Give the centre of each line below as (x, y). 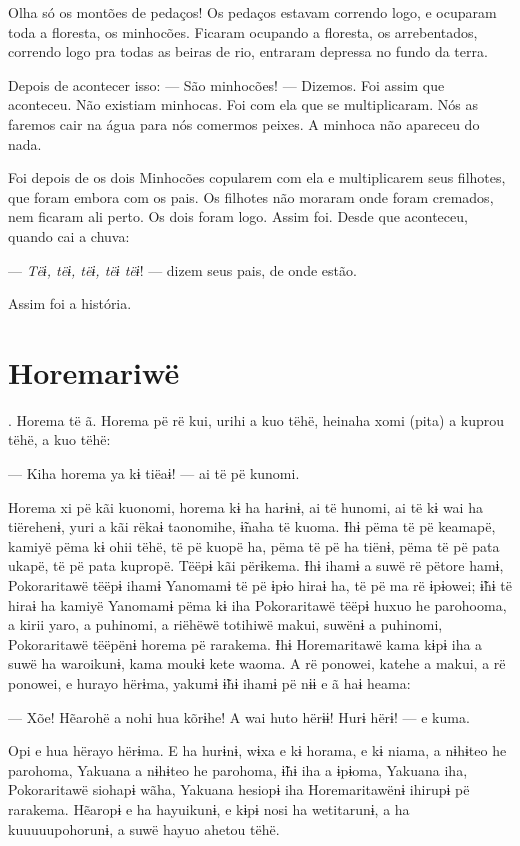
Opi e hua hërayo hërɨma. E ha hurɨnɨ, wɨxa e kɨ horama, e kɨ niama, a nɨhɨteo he (257, 750)
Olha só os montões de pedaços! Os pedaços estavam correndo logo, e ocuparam (252, 12)
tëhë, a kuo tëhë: (59, 439)
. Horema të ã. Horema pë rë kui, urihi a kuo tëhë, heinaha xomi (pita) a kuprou (256, 419)
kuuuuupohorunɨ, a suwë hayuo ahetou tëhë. (144, 828)
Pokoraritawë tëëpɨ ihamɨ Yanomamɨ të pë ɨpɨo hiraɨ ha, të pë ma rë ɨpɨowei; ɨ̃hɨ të (260, 585)
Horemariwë (94, 371)
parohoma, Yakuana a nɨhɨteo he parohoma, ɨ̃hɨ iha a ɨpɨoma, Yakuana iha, (238, 769)
